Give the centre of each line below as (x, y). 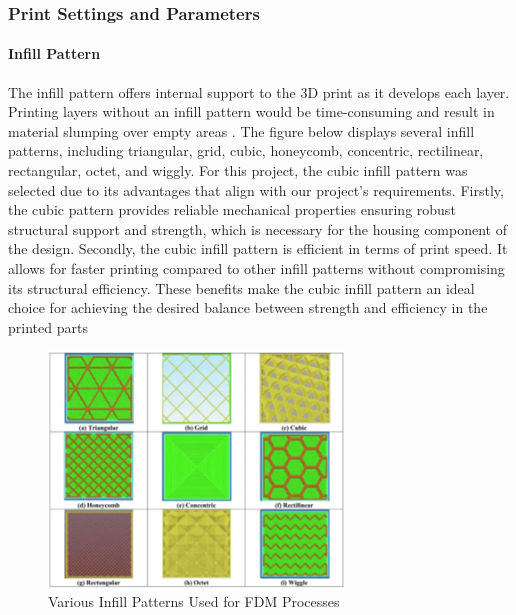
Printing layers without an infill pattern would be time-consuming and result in (251, 111)
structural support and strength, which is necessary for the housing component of (257, 228)
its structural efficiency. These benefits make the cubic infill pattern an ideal (241, 287)
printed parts (48, 326)
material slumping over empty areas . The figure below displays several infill (241, 130)
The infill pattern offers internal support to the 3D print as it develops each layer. (259, 91)
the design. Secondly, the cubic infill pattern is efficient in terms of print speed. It (258, 248)
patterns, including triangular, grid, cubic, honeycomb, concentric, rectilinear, (246, 150)
